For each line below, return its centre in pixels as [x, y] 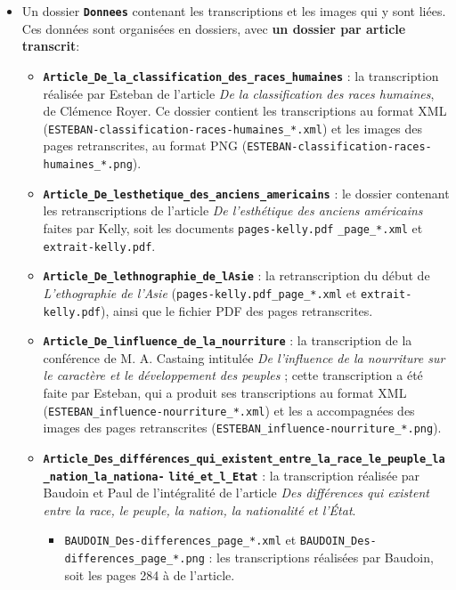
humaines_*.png [88, 165]
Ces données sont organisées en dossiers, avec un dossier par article [214, 28]
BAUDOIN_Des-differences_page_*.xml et [180, 540]
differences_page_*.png [134, 559]
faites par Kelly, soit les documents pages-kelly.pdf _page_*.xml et [233, 227]
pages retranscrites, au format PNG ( [145, 145]
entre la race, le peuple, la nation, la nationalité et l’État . [199, 509]
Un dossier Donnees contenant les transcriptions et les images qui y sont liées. [234, 11]
